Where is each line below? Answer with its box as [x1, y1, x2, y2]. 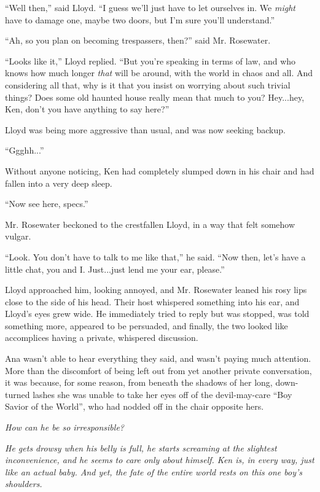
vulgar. [5, 230, 31, 243]
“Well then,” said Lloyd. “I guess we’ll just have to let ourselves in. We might [5, 1, 295, 14]
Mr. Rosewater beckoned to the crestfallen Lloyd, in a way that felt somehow [5, 217, 295, 230]
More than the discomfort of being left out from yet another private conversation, [5, 364, 312, 377]
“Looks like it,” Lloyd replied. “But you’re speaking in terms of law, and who [5, 54, 296, 67]
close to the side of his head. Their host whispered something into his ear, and [5, 295, 300, 308]
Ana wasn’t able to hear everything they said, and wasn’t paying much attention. [5, 352, 311, 365]
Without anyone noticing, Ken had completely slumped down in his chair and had [5, 164, 314, 177]
